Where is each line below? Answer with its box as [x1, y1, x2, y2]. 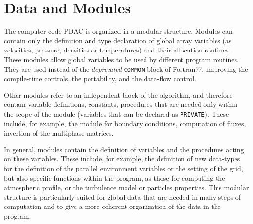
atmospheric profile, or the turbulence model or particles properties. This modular [4, 182, 249, 192]
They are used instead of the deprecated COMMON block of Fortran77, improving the [4, 64, 248, 74]
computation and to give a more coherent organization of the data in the [4, 201, 221, 211]
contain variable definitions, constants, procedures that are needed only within [4, 99, 238, 109]
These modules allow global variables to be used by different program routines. [4, 54, 239, 64]
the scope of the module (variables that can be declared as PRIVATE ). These [4, 108, 229, 119]
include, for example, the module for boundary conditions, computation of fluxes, [4, 118, 246, 128]
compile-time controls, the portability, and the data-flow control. [4, 73, 196, 84]
